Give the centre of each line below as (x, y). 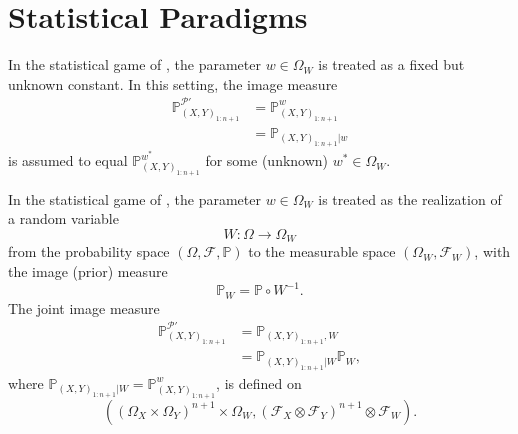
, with (492, 251)
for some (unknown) (267, 160)
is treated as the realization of (410, 198)
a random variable (63, 218)
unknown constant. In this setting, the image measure (173, 83)
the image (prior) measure (88, 271)
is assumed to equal (68, 160)
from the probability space (89, 251)
